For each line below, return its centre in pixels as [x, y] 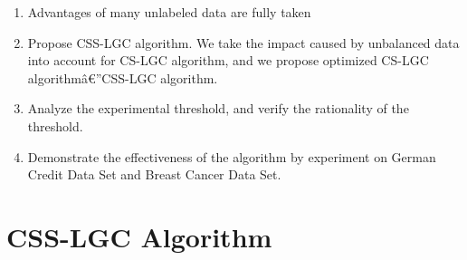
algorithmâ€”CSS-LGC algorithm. [123, 77]
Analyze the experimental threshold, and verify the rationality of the [218, 108]
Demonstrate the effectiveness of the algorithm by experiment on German [232, 156]
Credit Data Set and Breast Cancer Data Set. [154, 174]
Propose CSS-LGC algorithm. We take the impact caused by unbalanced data [243, 42]
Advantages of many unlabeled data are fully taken [169, 12]
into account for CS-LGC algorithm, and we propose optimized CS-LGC [228, 60]
